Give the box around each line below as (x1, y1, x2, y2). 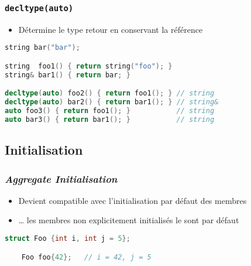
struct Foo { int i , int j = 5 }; (5, 234, 130, 243)
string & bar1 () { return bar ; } (5, 70, 130, 79)
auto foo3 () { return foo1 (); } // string (5, 107, 215, 115)
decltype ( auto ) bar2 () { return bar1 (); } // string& (5, 98, 219, 107)
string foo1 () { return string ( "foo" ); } (5, 62, 173, 70)
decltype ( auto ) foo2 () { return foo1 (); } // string (5, 89, 215, 98)
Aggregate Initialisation (5, 171, 118, 186)
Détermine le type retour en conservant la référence (18, 23, 203, 35)
